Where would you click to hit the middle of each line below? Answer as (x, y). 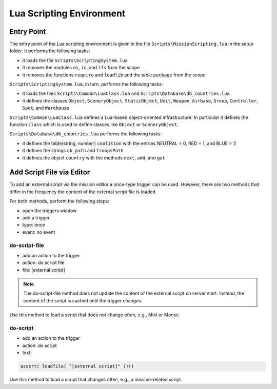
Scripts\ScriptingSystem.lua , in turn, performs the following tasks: (86, 84)
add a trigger (36, 218)
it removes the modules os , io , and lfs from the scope (81, 68)
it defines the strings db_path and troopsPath (73, 151)
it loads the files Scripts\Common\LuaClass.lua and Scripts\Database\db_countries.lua (126, 94)
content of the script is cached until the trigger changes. (83, 300)
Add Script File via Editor (50, 172)
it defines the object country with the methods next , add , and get (94, 158)
